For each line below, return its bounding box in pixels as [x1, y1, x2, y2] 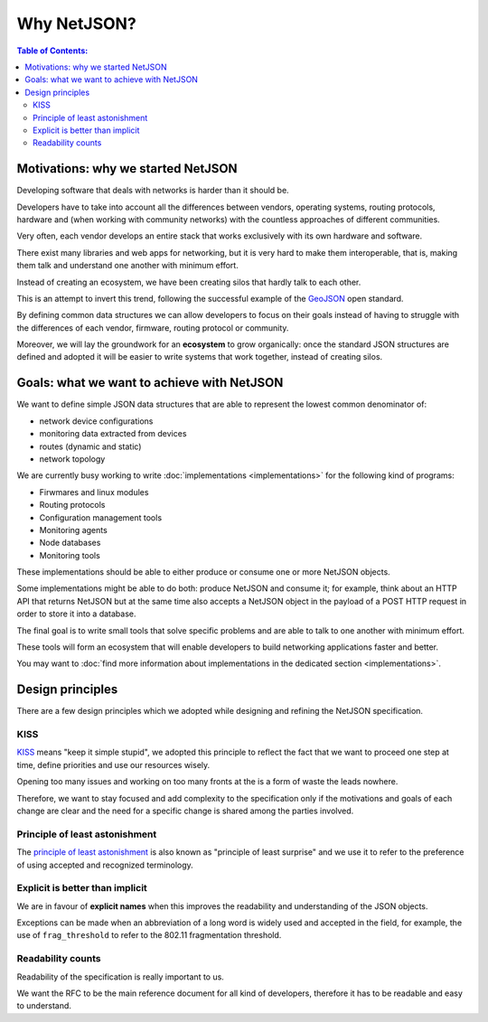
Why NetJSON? [16, 14, 137, 33]
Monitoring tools [39, 549, 101, 560]
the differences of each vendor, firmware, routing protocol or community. [16, 322, 289, 333]
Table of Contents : [16, 45, 89, 56]
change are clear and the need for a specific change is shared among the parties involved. [16, 805, 354, 817]
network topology [39, 453, 106, 464]
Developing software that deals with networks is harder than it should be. [16, 185, 289, 196]
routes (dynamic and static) [39, 441, 142, 452]
